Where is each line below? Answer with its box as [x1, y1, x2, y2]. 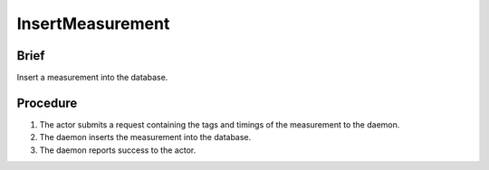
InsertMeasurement [16, 14, 170, 33]
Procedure [16, 95, 78, 110]
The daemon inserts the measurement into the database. [39, 132, 252, 143]
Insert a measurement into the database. [16, 72, 168, 83]
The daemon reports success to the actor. [39, 145, 197, 156]
